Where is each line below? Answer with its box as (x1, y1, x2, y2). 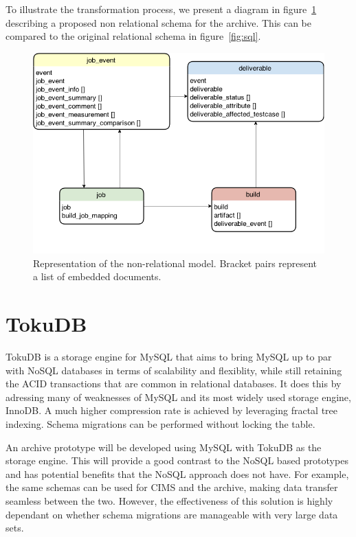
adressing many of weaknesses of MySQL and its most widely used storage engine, (5, 389, 351, 404)
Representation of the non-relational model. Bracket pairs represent (33, 255, 318, 270)
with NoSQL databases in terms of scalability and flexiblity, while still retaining (5, 363, 342, 377)
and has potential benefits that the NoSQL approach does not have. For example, (5, 466, 349, 481)
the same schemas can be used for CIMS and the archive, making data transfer (5, 480, 338, 494)
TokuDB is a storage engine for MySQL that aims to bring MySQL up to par (5, 350, 332, 364)
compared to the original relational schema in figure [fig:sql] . (5, 29, 261, 43)
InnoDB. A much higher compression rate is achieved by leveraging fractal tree (5, 403, 338, 418)
